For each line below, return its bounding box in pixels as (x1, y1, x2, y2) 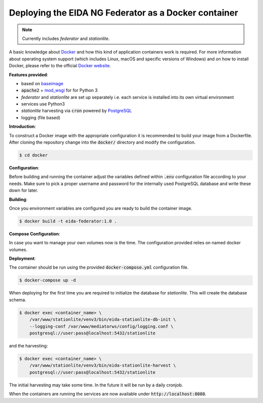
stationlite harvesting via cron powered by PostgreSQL (21, 108, 132, 114)
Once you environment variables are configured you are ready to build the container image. (9, 205, 192, 211)
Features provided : (9, 72, 48, 77)
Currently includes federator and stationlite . (22, 36, 110, 41)
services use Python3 (21, 101, 65, 107)
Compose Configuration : (9, 231, 60, 237)
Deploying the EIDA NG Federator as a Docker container (9, 7, 239, 18)
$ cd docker (19, 152, 48, 158)
